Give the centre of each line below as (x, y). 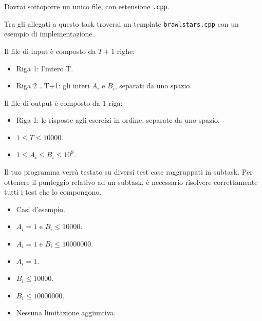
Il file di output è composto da (52, 102)
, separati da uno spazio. (153, 86)
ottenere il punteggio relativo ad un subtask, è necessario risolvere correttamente (131, 182)
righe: (126, 51)
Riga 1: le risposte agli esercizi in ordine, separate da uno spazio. (118, 120)
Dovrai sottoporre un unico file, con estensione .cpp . (87, 6)
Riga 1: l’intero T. (45, 68)
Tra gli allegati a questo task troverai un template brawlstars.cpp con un (121, 23)
